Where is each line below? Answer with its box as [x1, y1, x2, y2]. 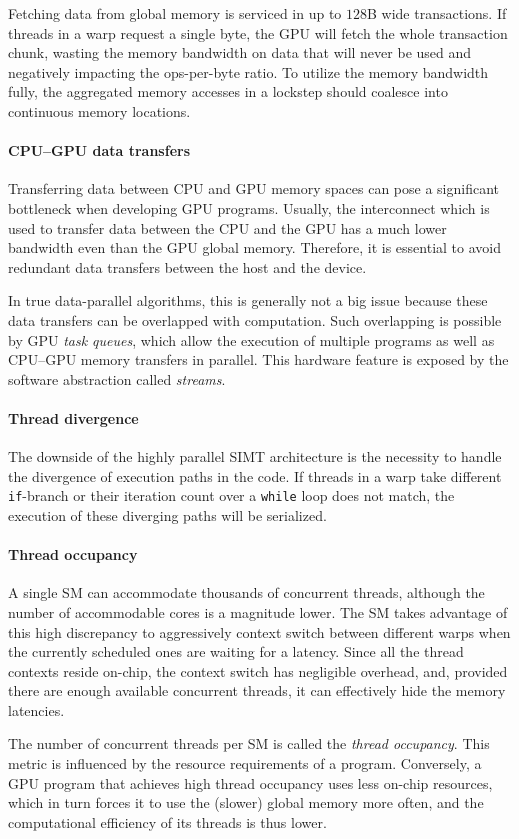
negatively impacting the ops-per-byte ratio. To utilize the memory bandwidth [8, 61, 489, 82]
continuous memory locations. [8, 100, 191, 121]
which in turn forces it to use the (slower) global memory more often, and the [8, 792, 484, 813]
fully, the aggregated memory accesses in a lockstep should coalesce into [8, 81, 448, 102]
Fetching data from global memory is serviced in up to [8, 3, 342, 23]
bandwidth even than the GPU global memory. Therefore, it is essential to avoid [8, 237, 501, 258]
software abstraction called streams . [8, 368, 226, 389]
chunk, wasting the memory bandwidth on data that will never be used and [8, 42, 472, 63]
